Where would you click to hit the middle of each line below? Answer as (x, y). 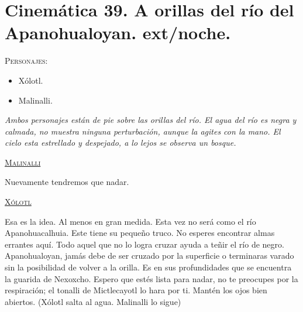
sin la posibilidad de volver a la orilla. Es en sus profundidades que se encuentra (148, 267)
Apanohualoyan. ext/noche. (118, 32)
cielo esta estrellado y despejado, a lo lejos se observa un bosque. (120, 143)
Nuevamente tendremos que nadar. (67, 182)
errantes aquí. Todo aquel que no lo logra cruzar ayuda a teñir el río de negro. (144, 244)
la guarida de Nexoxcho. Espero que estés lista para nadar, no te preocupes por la (151, 278)
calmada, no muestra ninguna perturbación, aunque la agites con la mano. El (143, 131)
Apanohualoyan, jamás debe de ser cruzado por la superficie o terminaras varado (149, 256)
